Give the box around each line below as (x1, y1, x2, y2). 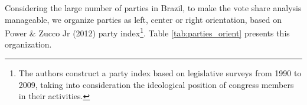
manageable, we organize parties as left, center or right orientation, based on (5, 13, 282, 25)
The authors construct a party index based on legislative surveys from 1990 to (18, 67, 302, 79)
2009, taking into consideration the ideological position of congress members (18, 78, 294, 90)
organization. (5, 38, 52, 50)
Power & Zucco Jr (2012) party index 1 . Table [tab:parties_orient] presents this (5, 25, 290, 39)
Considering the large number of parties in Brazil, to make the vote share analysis (5, 2, 302, 13)
